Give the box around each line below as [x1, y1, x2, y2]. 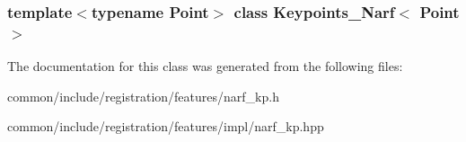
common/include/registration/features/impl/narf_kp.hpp [7, 117, 324, 136]
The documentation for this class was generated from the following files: [7, 57, 403, 75]
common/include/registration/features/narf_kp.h [7, 86, 279, 105]
